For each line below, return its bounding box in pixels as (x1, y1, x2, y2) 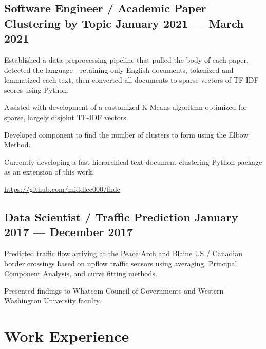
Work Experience (4, 325, 129, 346)
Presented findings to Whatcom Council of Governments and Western (4, 285, 224, 296)
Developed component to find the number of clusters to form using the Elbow (4, 129, 249, 140)
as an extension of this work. (4, 166, 94, 177)
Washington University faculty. (4, 295, 101, 306)
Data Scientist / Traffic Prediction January (4, 208, 238, 224)
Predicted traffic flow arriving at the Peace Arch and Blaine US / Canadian (4, 248, 242, 259)
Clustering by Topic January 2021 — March (4, 15, 244, 31)
